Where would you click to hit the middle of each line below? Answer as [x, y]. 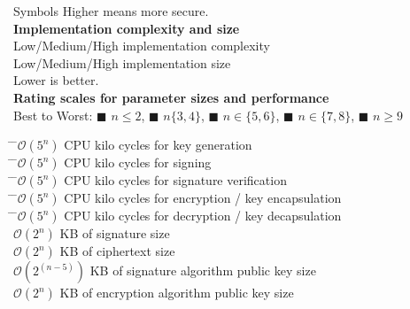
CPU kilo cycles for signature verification [175, 180]
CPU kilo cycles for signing [138, 162]
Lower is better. [56, 80]
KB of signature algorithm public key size [203, 270]
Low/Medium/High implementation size [122, 62]
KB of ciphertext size [117, 251]
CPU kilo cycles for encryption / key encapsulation [203, 198]
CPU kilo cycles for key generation [158, 145]
